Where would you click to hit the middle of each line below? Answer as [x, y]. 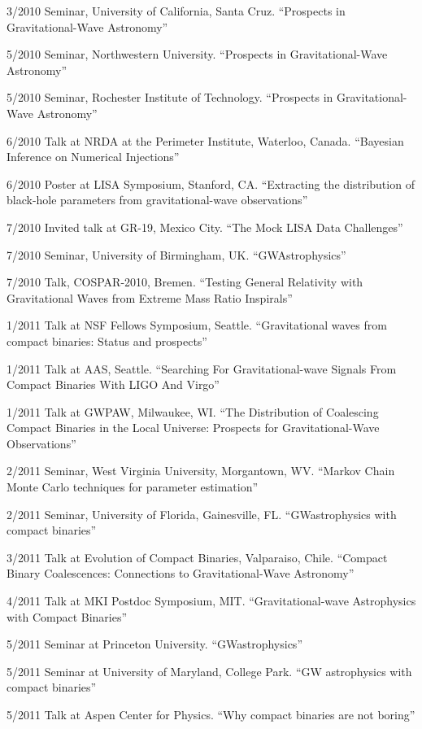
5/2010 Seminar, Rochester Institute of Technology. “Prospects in [170, 97]
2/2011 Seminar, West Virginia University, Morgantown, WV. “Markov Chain [201, 471]
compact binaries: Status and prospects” [107, 340]
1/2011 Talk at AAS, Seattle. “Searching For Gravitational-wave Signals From [202, 368]
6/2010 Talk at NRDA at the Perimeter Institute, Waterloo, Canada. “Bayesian [205, 140]
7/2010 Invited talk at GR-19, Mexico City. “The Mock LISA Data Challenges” [205, 227]
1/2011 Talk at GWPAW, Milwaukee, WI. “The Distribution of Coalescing [193, 411]
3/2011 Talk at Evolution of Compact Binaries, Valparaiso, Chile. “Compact [197, 557]
